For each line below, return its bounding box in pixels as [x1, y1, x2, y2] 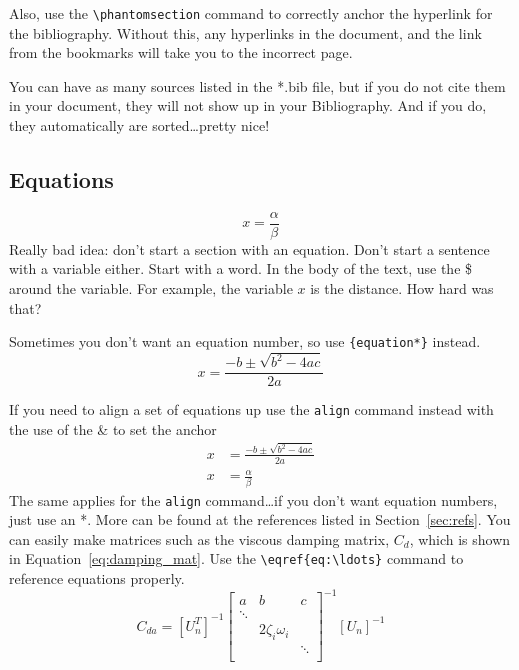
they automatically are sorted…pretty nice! [9, 115, 270, 136]
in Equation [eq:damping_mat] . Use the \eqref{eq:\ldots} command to [9, 548, 464, 569]
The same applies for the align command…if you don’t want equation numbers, [9, 489, 498, 510]
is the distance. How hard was [310, 278, 494, 299]
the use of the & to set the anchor [9, 418, 217, 439]
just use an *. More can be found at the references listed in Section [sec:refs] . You [9, 509, 511, 530]
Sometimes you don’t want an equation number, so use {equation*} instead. [9, 331, 481, 352]
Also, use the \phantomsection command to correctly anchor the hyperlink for [9, 3, 493, 23]
